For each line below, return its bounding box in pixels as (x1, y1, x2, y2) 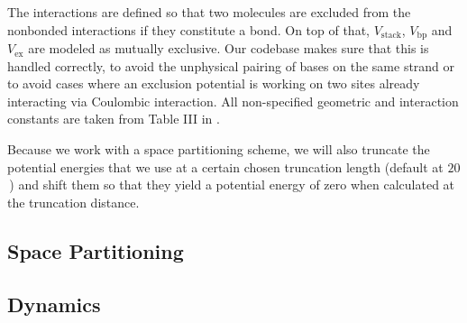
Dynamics (7, 290, 101, 318)
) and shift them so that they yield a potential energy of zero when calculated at (9, 175, 455, 194)
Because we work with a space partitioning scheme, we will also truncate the (7, 140, 430, 159)
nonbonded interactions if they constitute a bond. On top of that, (7, 20, 370, 39)
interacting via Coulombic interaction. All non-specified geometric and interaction (7, 91, 459, 110)
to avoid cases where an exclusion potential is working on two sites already (7, 74, 420, 93)
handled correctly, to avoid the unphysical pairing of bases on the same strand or (7, 56, 455, 75)
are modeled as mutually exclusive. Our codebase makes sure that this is (28, 39, 429, 58)
